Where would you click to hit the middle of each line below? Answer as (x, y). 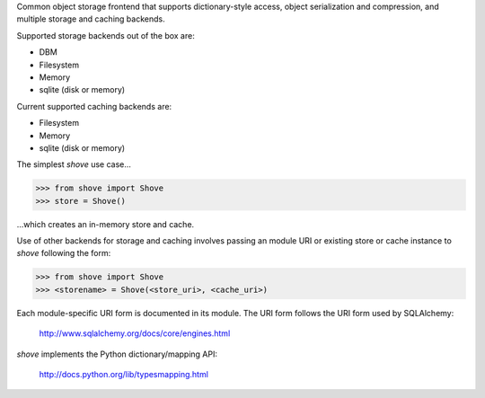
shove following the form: (64, 253)
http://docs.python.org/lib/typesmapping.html (123, 374)
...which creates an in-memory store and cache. (106, 224)
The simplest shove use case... (74, 164)
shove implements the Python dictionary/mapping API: (117, 354)
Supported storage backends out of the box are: (106, 35)
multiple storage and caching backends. (91, 19)
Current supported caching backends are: (94, 106)
